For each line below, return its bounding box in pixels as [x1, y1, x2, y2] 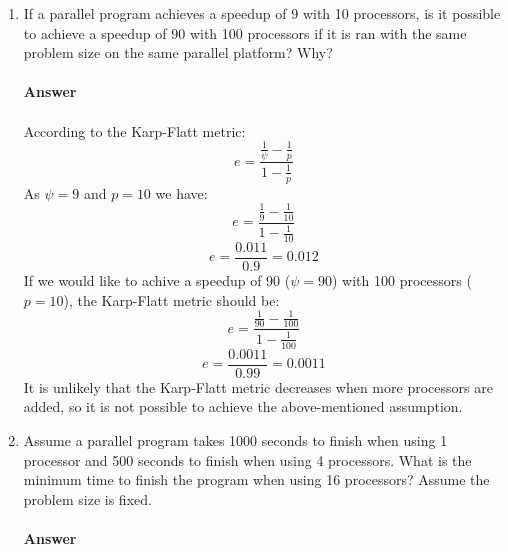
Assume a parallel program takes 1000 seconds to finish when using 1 [23, 429, 448, 450]
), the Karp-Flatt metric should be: [63, 289, 280, 310]
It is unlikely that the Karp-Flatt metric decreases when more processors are [23, 376, 493, 397]
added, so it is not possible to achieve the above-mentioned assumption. [23, 396, 463, 417]
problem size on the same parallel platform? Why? [23, 42, 333, 63]
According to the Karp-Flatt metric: [23, 120, 246, 141]
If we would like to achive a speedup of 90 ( [23, 269, 291, 290]
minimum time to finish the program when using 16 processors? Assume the [23, 469, 490, 490]
